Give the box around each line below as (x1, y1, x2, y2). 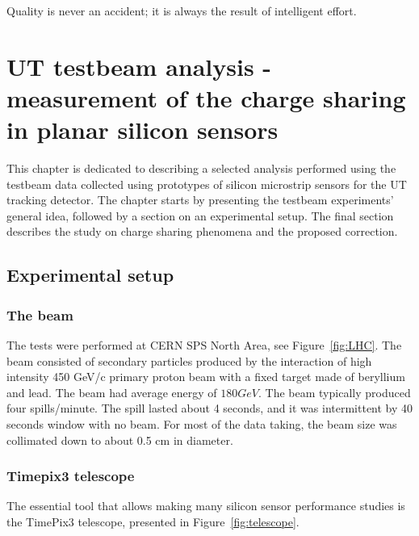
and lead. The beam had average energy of (6, 383, 217, 400)
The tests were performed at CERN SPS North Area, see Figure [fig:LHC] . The (6, 337, 402, 354)
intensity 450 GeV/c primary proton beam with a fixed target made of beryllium (6, 368, 405, 385)
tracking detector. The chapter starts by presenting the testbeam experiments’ (6, 191, 394, 208)
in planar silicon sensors (6, 113, 279, 146)
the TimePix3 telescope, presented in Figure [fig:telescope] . (6, 513, 300, 530)
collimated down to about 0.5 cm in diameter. (6, 431, 233, 448)
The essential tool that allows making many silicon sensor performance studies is (6, 497, 405, 514)
